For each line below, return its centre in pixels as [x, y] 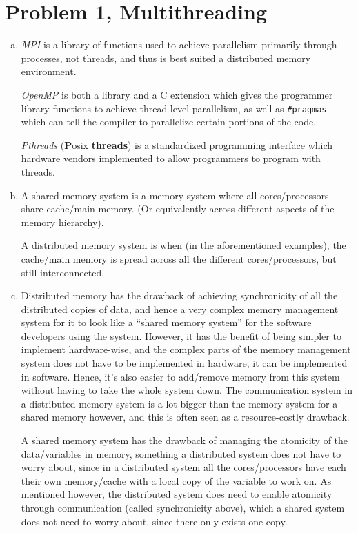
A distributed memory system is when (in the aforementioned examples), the [183, 245]
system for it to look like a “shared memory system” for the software [166, 322]
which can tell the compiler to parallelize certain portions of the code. [169, 122]
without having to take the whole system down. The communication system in [187, 390]
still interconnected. [63, 272]
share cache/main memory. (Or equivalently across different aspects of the [178, 209]
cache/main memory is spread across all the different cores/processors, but [179, 258]
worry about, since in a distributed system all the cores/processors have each [183, 467]
